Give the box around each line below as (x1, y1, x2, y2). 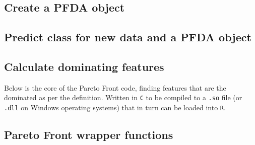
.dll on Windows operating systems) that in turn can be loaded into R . (4, 102, 226, 113)
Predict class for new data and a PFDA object (4, 29, 251, 45)
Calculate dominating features (4, 58, 164, 74)
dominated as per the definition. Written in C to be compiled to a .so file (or (4, 92, 242, 103)
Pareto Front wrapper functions (4, 127, 173, 142)
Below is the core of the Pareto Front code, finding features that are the (4, 82, 226, 93)
